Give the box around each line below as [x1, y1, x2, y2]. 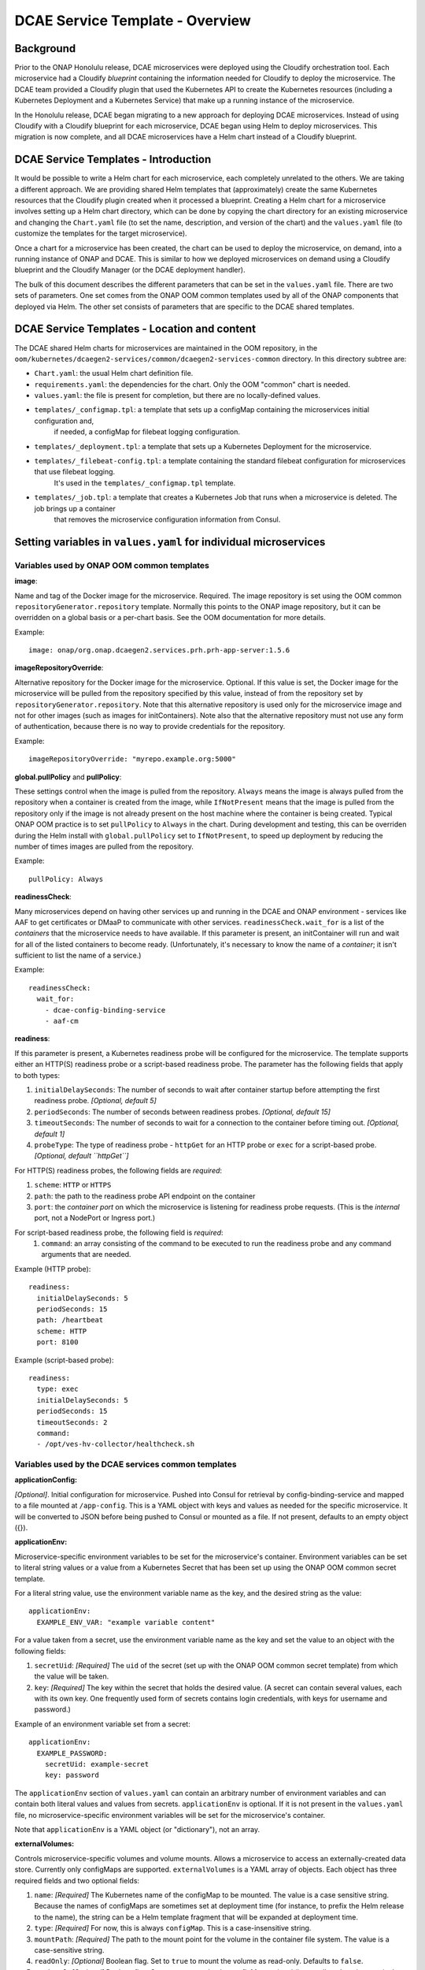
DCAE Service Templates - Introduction [14, 153, 212, 166]
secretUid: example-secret [44, 1760, 150, 1769]
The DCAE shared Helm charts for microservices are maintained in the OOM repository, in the [14, 343, 318, 352]
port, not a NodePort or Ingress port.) [34, 1214, 156, 1223]
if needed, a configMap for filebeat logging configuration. [54, 427, 240, 437]
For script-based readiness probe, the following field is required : [14, 1228, 224, 1237]
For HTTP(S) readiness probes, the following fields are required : [14, 1165, 223, 1175]
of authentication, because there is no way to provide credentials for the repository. [14, 722, 286, 731]
